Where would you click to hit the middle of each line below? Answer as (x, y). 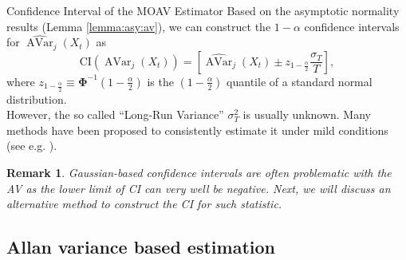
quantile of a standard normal (300, 81)
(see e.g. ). (32, 146)
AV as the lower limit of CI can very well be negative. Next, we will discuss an (199, 188)
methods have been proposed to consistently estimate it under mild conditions (197, 130)
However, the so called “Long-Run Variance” (115, 114)
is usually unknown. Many (307, 114)
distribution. (37, 98)
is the (160, 81)
